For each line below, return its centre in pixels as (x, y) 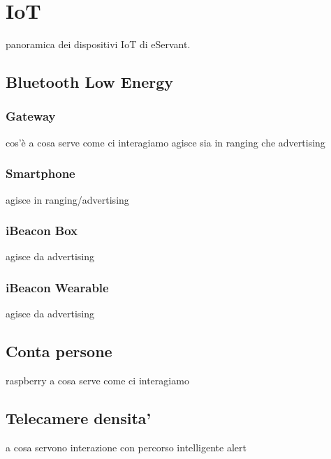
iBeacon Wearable (57, 287)
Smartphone (41, 173)
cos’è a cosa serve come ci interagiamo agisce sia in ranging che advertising (165, 142)
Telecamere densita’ (79, 417)
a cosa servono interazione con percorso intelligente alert (126, 447)
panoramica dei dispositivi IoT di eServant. (98, 44)
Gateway (31, 116)
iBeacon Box (42, 231)
